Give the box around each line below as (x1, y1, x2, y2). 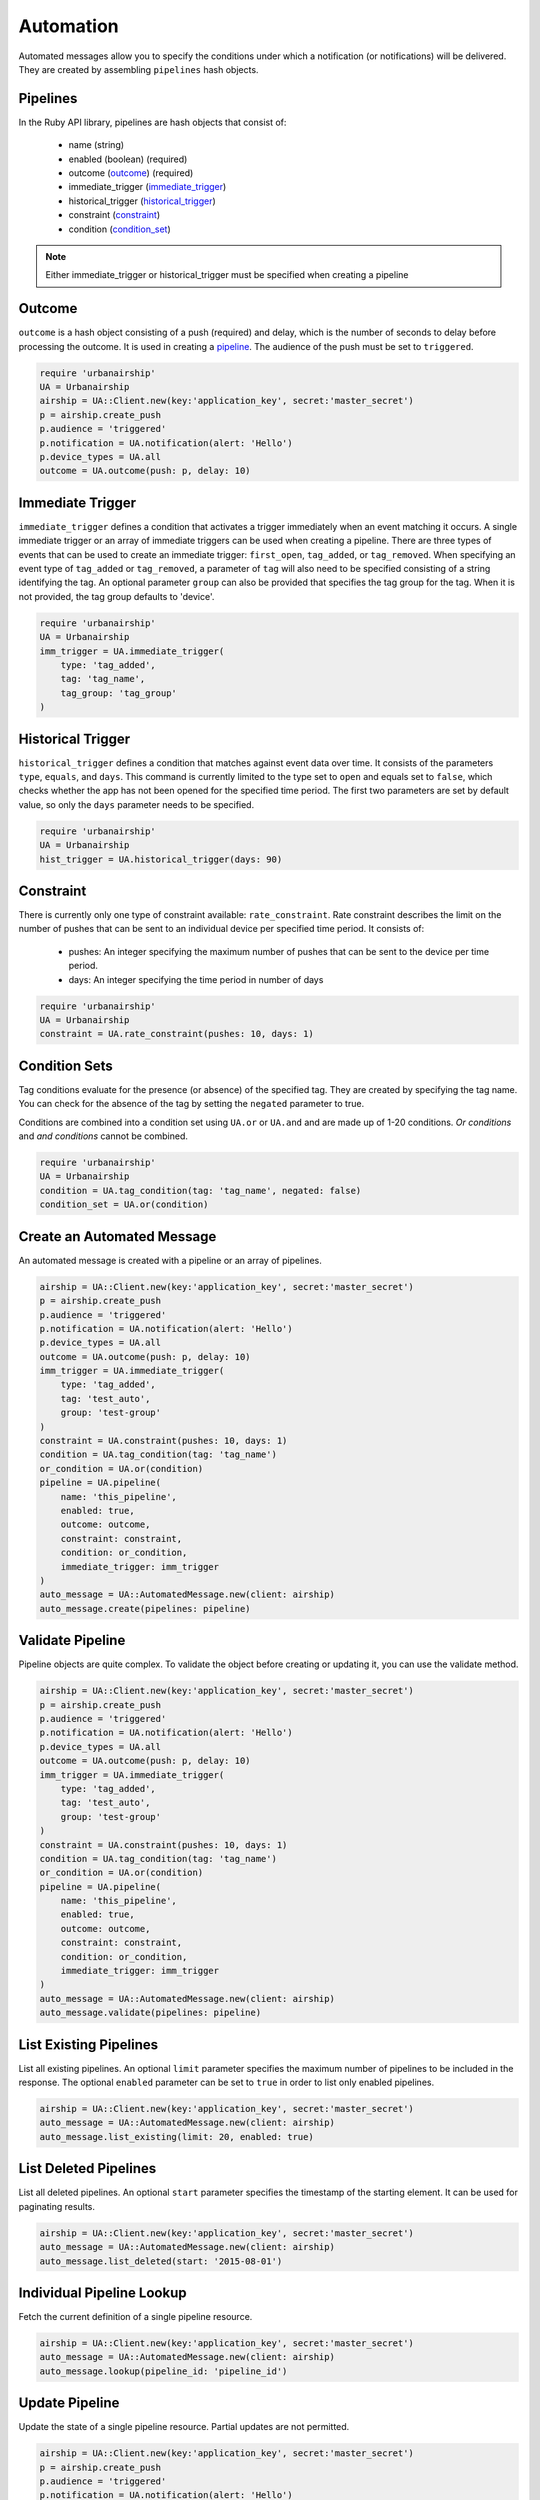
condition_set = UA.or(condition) (39, 1199, 209, 1210)
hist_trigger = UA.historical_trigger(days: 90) (39, 853, 283, 865)
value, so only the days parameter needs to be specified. (18, 798, 255, 810)
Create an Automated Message (18, 1228, 217, 1245)
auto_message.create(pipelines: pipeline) (39, 1603, 251, 1614)
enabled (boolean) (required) (68, 153, 188, 165)
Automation (18, 15, 119, 37)
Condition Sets (18, 1057, 114, 1074)
